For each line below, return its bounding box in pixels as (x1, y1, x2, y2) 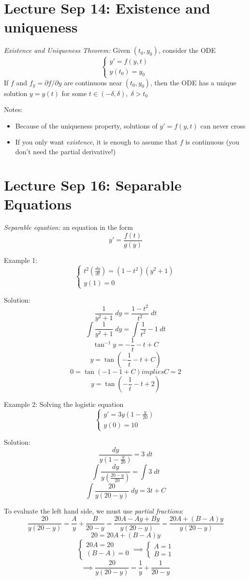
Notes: (4, 104, 23, 114)
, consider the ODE (158, 45, 216, 55)
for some (61, 88, 87, 98)
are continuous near (64, 77, 122, 87)
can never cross (200, 120, 246, 130)
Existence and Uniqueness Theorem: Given (4, 45, 131, 55)
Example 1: (4, 255, 38, 265)
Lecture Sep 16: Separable (4, 175, 182, 194)
